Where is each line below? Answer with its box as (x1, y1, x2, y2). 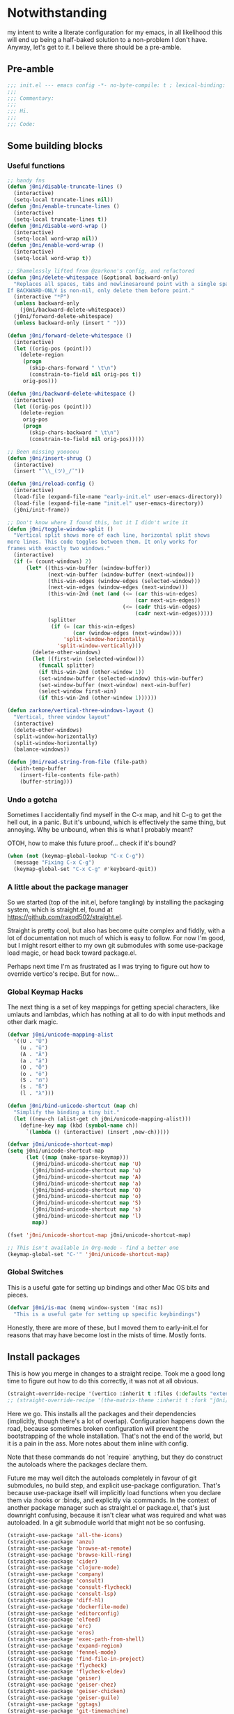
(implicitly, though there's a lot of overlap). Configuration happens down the (7, 1417, 225, 1425)
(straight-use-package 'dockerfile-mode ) (7, 1603, 130, 1611)
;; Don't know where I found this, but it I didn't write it (7, 519, 189, 526)
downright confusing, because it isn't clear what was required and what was (7, 1511, 226, 1520)
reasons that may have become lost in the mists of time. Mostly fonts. (7, 1330, 207, 1339)
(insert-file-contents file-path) (19, 772, 120, 779)
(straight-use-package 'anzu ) (7, 1538, 95, 1546)
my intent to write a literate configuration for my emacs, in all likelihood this (7, 28, 223, 36)
